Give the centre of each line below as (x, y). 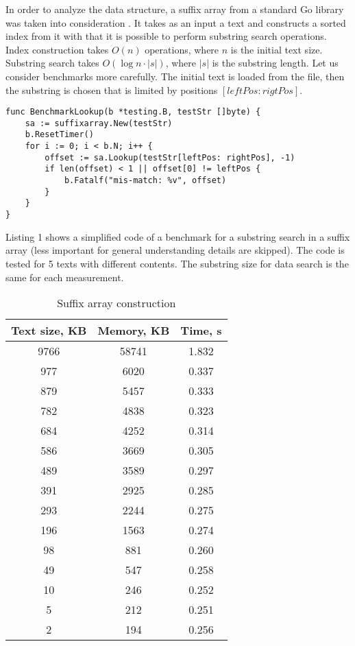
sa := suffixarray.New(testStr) (99, 123)
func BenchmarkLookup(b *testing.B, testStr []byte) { (133, 112)
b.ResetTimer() (59, 135)
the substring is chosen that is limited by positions (112, 89)
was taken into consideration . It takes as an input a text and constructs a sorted (176, 22)
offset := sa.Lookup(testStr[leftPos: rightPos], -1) (170, 157)
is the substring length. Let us (275, 63)
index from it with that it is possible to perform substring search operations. (166, 36)
